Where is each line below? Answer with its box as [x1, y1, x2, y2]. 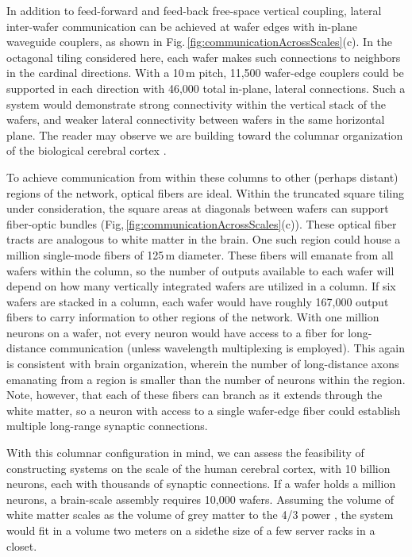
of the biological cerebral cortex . [6, 142, 167, 159]
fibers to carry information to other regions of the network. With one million [6, 309, 379, 325]
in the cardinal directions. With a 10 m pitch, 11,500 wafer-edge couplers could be [6, 64, 404, 81]
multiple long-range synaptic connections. [6, 417, 208, 434]
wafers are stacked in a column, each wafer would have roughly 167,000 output [6, 293, 389, 309]
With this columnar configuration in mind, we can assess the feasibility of [6, 444, 364, 461]
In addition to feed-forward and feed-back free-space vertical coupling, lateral [6, 2, 382, 18]
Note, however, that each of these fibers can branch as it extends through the [6, 386, 383, 403]
